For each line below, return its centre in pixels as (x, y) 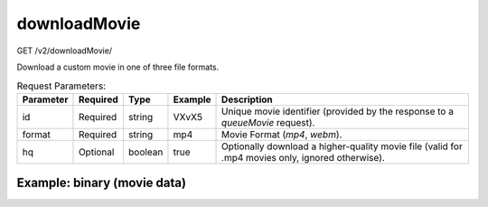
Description (247, 99)
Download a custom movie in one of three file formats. (118, 67)
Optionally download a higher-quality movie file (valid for (342, 146)
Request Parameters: (61, 86)
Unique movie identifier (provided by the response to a (338, 111)
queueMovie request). (268, 122)
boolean (145, 152)
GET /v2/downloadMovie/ (65, 51)
